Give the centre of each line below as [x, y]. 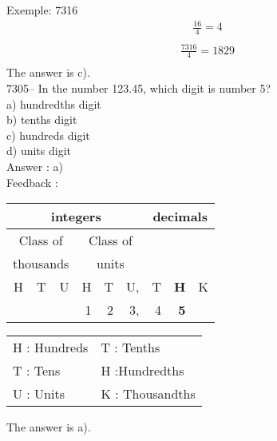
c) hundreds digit [48, 135]
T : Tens [37, 371]
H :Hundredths [142, 371]
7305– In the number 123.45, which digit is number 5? [139, 88]
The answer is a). [49, 427]
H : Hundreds [51, 348]
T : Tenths [131, 348]
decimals [180, 217]
